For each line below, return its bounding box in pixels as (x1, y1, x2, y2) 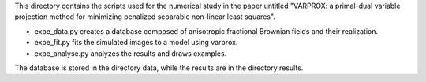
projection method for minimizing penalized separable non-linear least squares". (14, 12, 276, 21)
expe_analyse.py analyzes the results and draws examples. (34, 48, 227, 58)
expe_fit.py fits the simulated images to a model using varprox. (34, 38, 238, 47)
